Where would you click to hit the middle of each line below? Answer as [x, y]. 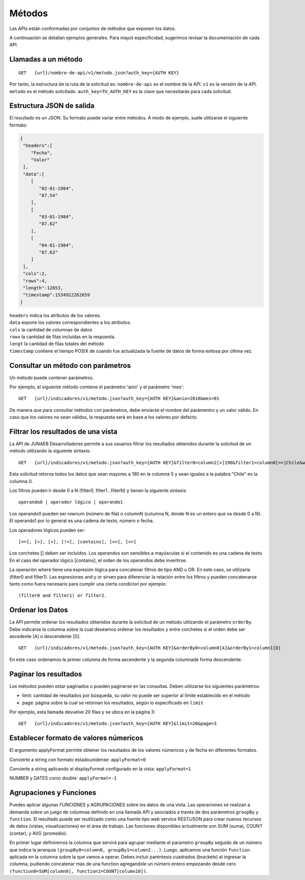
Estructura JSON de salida [52, 106]
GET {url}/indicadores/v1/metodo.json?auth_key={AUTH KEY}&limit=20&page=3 [118, 724]
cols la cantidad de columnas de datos [51, 329]
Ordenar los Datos [39, 610]
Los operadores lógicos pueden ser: [47, 530]
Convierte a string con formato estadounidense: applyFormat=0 [78, 760]
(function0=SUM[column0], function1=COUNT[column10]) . [78, 871]
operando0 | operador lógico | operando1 [71, 502]
